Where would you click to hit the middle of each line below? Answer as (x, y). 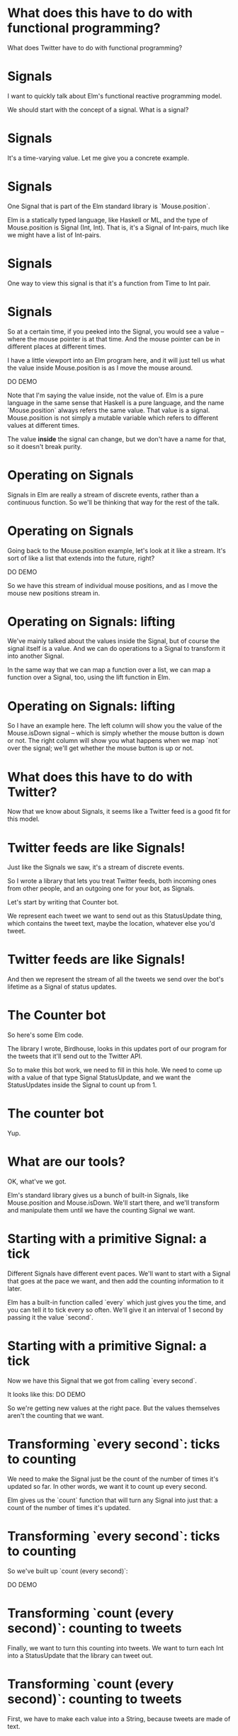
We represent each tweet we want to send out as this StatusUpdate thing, (115, 916)
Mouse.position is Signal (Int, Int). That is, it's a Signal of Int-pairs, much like (118, 227)
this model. (24, 819)
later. (15, 1288)
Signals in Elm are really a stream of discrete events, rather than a (103, 494)
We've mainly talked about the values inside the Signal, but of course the (114, 641)
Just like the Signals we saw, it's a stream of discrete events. (96, 867)
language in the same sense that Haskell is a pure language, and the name (116, 402)
